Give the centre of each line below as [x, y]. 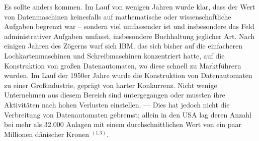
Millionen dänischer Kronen [47, 134]
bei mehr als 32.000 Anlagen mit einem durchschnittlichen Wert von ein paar [123, 124]
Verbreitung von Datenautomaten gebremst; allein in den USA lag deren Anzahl [128, 114]
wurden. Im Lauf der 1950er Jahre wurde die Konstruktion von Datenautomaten [128, 75]
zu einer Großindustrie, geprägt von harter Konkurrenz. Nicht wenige [111, 85]
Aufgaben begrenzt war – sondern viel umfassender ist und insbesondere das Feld [129, 26]
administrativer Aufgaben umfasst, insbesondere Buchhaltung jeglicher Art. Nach [129, 36]
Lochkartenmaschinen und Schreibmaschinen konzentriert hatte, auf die [114, 55]
